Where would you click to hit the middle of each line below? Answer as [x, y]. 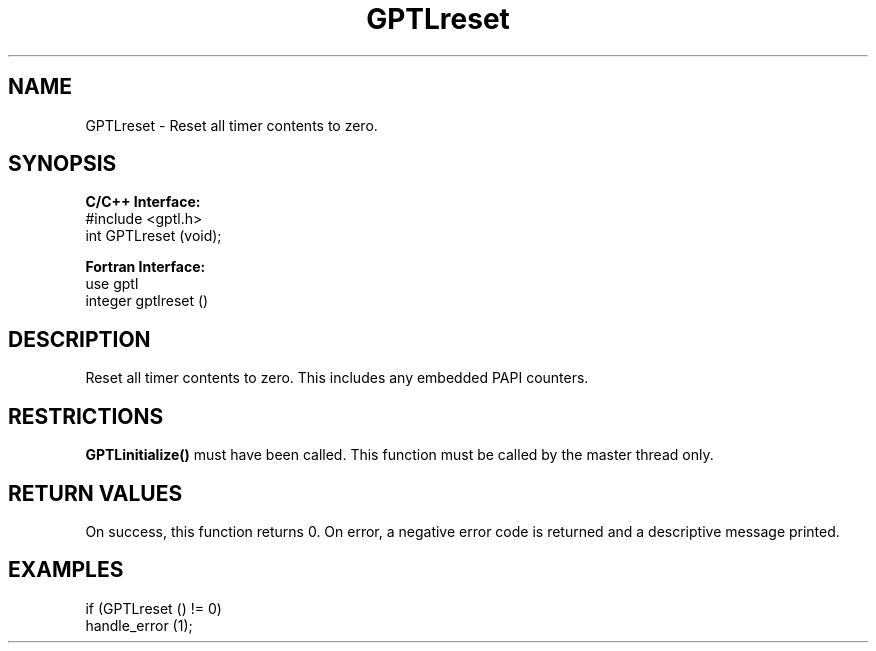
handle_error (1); [139, 625]
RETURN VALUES [95, 493]
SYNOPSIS [62, 164]
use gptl [112, 284]
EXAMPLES [66, 570]
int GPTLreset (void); [153, 236]
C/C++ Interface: [143, 202]
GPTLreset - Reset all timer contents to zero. [231, 125]
